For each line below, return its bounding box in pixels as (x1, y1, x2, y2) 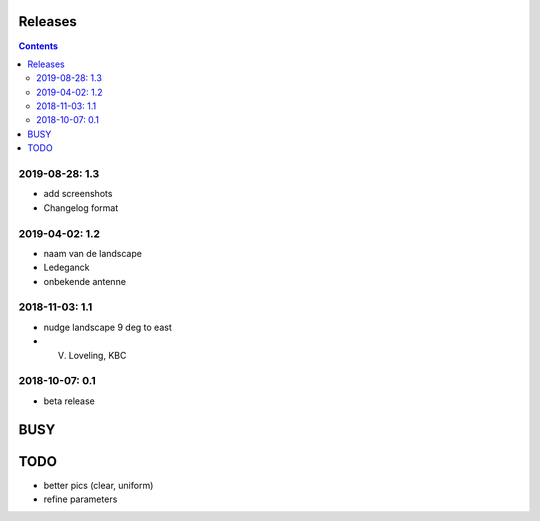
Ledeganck (43, 261, 90, 274)
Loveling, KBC (68, 349, 127, 361)
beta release (43, 395, 95, 407)
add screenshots (43, 188, 113, 200)
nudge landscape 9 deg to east (43, 321, 172, 333)
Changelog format (43, 201, 119, 214)
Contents (18, 40, 59, 52)
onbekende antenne (43, 275, 127, 287)
